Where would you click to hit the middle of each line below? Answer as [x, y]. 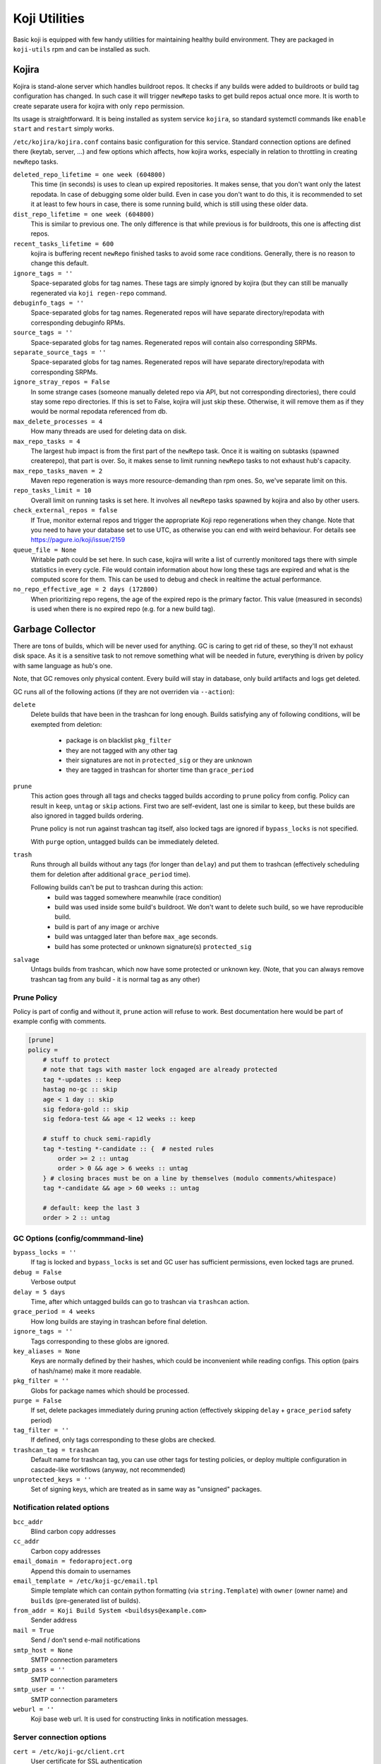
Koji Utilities [49, 18]
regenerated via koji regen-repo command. [99, 293]
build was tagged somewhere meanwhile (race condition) [138, 897]
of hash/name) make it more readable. [86, 1371]
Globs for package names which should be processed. [110, 1391]
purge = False [37, 1400]
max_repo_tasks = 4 [47, 441]
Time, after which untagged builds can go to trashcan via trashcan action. [140, 1302]
